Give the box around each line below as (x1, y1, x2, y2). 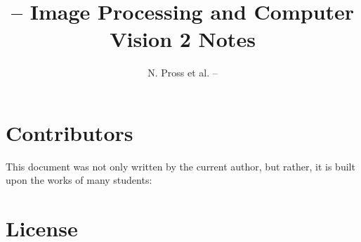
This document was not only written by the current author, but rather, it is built (6, 159, 355, 173)
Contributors (6, 118, 133, 147)
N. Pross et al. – (147, 65, 218, 80)
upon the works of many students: (6, 173, 152, 187)
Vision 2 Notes (110, 25, 256, 53)
